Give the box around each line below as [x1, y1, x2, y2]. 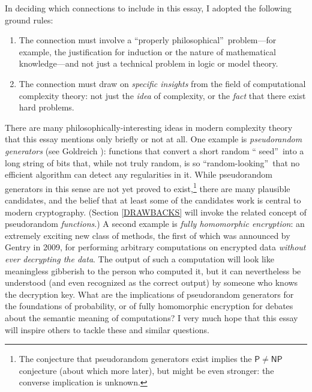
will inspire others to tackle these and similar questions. [5, 323, 209, 336]
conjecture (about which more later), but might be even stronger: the [19, 364, 274, 376]
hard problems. [19, 101, 74, 113]
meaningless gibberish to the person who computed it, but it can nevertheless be [5, 264, 301, 277]
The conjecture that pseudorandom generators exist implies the [19, 352, 252, 365]
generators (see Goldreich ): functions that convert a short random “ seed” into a [5, 144, 304, 157]
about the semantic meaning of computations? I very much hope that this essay [5, 311, 298, 324]
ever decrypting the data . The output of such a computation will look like [5, 252, 274, 265]
